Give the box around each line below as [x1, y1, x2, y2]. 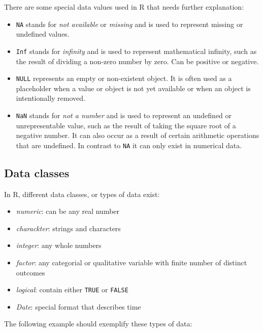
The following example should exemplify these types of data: [4, 318, 192, 329]
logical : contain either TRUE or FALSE [16, 284, 128, 295]
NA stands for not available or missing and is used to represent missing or [16, 18, 243, 29]
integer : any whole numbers [16, 240, 102, 251]
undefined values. [16, 29, 70, 39]
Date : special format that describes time [16, 301, 141, 312]
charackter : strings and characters [16, 223, 121, 233]
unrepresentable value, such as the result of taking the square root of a [16, 120, 236, 130]
